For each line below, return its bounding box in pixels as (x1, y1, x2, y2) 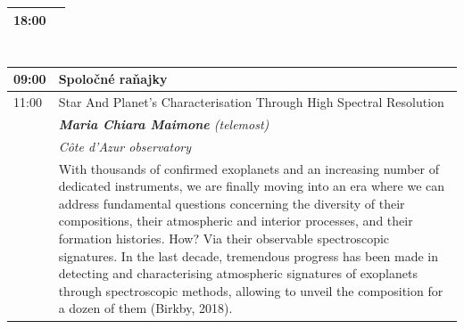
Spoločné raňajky (58, 70, 168, 88)
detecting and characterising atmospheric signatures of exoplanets (58, 264, 418, 283)
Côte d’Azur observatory (58, 136, 192, 155)
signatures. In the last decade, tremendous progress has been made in (58, 246, 439, 265)
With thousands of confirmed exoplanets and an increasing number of (58, 159, 439, 177)
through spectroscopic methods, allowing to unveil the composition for (58, 281, 443, 300)
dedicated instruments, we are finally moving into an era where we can (58, 177, 445, 195)
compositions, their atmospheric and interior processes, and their (58, 211, 413, 230)
